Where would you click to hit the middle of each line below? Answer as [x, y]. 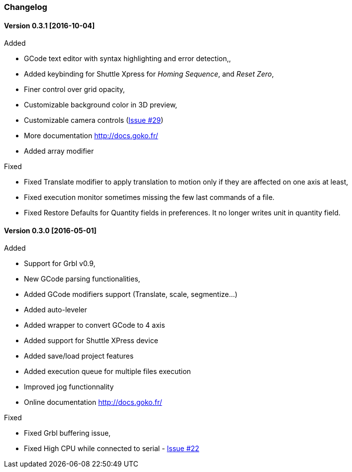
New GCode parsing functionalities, [82, 279]
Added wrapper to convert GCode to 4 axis [95, 325]
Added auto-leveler [56, 310]
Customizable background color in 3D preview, [101, 105]
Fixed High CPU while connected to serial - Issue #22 [112, 449]
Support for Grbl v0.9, [60, 264]
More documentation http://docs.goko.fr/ [91, 136]
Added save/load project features [79, 356]
